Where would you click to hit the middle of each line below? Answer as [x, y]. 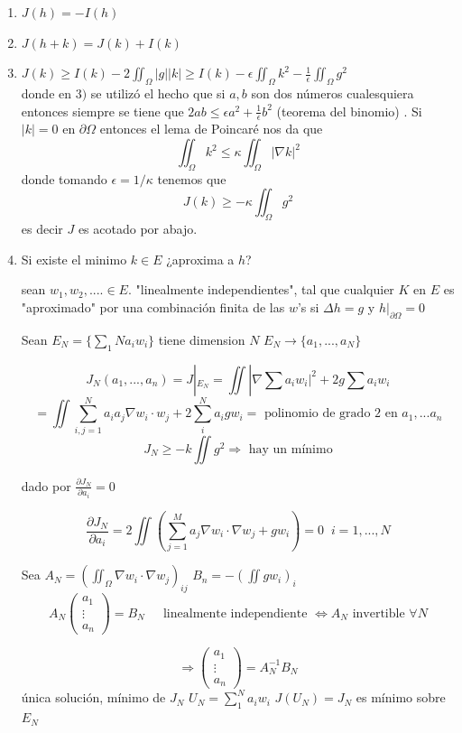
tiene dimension [202, 339]
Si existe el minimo [74, 259]
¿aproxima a [200, 259]
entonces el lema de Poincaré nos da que [211, 129]
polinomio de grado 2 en [331, 414]
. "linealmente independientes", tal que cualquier [261, 289]
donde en [46, 93]
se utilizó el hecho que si [158, 93]
